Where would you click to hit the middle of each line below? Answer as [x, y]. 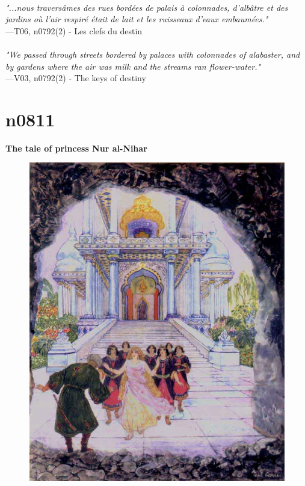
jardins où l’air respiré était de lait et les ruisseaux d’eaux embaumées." [137, 19]
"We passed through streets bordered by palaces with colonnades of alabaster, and [153, 54]
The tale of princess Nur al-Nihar [76, 148]
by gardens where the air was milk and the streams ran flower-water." [133, 66]
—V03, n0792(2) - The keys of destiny [76, 78]
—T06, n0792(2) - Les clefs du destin [74, 30]
